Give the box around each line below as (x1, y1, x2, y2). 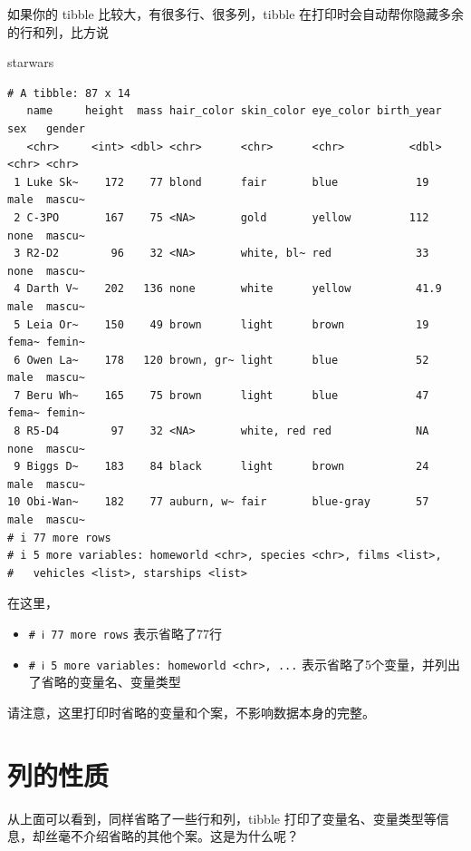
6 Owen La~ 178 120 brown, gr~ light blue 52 (14, 353, 429, 367)
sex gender (7, 122, 85, 135)
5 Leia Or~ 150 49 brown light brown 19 (14, 318, 429, 331)
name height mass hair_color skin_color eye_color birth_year (26, 104, 442, 118)
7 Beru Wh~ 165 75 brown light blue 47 (14, 388, 429, 402)
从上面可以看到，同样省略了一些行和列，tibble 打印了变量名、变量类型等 (7, 808, 437, 827)
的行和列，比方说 (7, 22, 109, 41)
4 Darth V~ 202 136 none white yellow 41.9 (14, 282, 442, 296)
